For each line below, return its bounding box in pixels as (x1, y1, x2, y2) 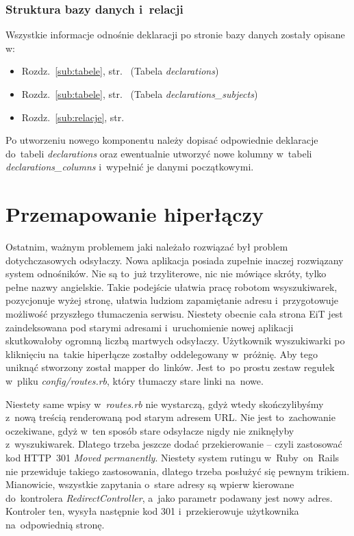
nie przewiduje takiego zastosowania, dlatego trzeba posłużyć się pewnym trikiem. (5, 463, 350, 478)
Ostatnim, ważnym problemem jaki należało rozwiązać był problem (5, 240, 288, 254)
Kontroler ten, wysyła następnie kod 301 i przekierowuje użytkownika (5, 504, 299, 518)
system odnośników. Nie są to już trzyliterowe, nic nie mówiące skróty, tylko (5, 266, 327, 281)
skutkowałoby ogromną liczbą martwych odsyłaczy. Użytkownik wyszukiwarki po (5, 333, 345, 348)
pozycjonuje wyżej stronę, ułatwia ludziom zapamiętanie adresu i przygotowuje (5, 293, 339, 307)
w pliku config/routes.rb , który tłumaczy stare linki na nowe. (5, 374, 264, 388)
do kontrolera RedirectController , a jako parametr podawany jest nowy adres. (5, 490, 333, 505)
